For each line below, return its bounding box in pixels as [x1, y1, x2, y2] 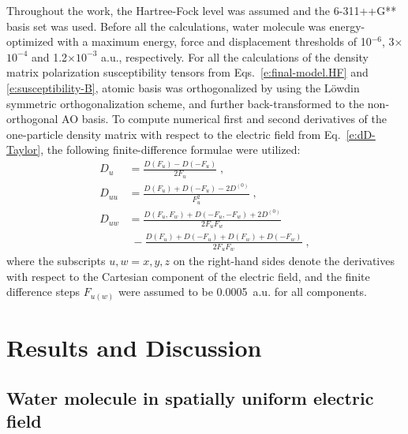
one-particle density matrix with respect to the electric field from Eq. [6, 125, 341, 142]
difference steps [6, 283, 80, 300]
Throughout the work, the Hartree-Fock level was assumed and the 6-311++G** [6, 2, 397, 18]
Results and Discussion [6, 331, 262, 363]
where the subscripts [6, 253, 106, 269]
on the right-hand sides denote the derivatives [173, 253, 395, 269]
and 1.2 [31, 48, 68, 65]
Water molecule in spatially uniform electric [6, 385, 374, 410]
